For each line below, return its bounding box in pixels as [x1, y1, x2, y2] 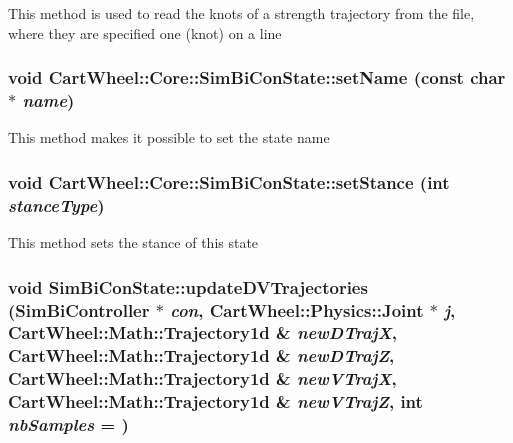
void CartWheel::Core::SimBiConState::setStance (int [8, 169, 450, 194]
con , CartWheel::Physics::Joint [170, 297, 424, 322]
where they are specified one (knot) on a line [8, 22, 282, 43]
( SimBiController [8, 297, 150, 322]
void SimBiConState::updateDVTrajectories [8, 274, 368, 299]
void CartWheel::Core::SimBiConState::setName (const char [8, 65, 506, 90]
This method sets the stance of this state [8, 232, 259, 253]
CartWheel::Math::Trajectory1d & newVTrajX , [8, 366, 397, 391]
